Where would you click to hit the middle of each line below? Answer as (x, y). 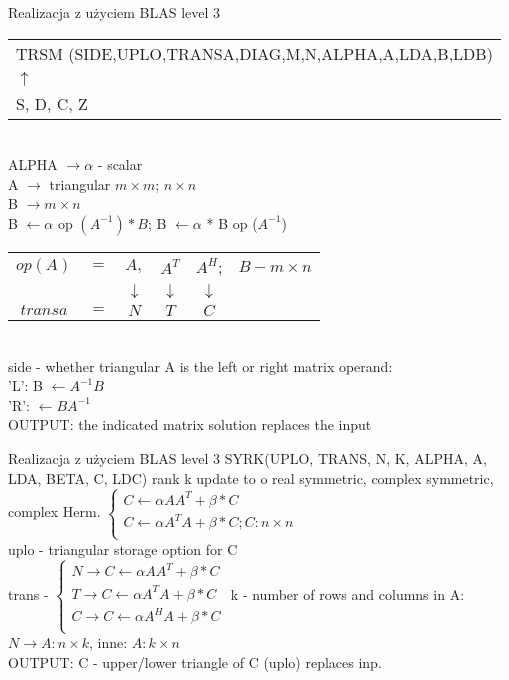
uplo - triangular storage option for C (123, 548)
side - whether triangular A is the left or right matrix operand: (200, 365)
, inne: (108, 642)
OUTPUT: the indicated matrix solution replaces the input (190, 424)
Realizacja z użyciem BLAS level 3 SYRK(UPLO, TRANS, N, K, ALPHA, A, (247, 457)
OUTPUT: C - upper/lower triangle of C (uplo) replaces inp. (195, 662)
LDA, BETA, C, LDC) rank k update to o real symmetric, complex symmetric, (251, 477)
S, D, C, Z (52, 103)
